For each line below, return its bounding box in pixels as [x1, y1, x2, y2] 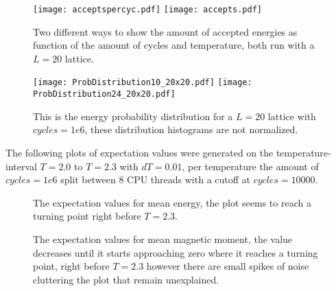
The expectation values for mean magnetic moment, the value [33, 231, 293, 246]
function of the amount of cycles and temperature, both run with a [33, 38, 315, 52]
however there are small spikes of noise [146, 259, 309, 273]
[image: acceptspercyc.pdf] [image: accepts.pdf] [33, 5, 262, 14]
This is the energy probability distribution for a [33, 108, 233, 123]
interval [5, 159, 37, 173]
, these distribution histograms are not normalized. [84, 122, 298, 137]
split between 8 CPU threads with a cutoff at [60, 172, 251, 187]
